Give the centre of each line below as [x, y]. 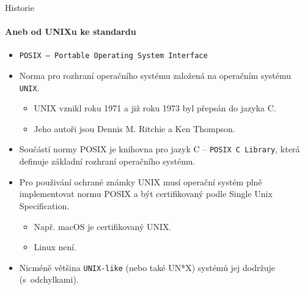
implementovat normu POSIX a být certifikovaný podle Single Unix [146, 194]
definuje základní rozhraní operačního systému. [107, 161]
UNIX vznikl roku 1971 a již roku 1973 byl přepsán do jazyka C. [155, 108]
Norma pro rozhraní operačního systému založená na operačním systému [155, 76]
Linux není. [55, 247]
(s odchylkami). [49, 279]
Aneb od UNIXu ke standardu [71, 32]
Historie [20, 7]
